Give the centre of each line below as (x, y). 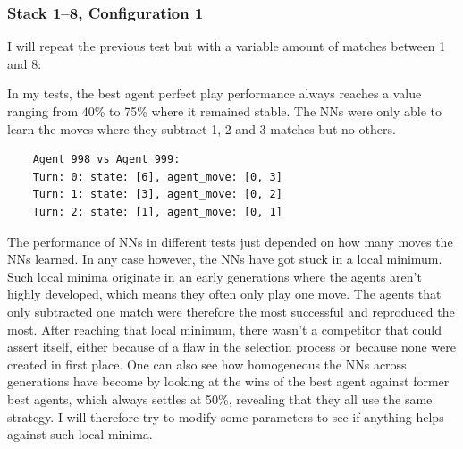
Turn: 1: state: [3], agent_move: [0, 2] (157, 195)
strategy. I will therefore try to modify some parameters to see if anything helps (226, 416)
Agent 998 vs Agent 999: (106, 160)
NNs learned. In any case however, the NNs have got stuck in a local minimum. (225, 259)
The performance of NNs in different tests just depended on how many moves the (230, 241)
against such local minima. (80, 434)
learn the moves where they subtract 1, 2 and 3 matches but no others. (202, 128)
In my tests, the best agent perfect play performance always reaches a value (215, 93)
